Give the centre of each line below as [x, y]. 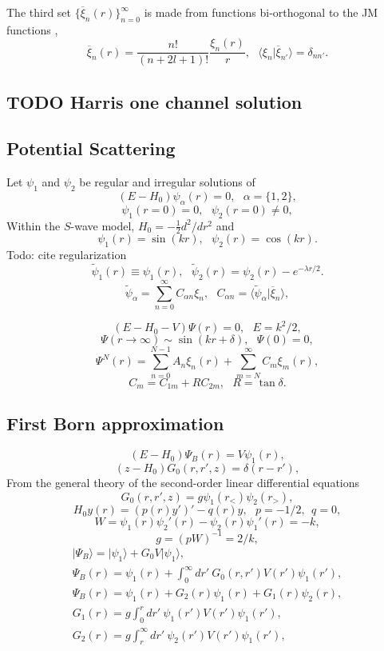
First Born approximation [115, 423]
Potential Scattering [91, 148]
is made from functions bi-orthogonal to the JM [261, 12]
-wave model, [103, 225]
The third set [39, 12]
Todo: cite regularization [67, 255]
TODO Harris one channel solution [154, 101]
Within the [34, 225]
